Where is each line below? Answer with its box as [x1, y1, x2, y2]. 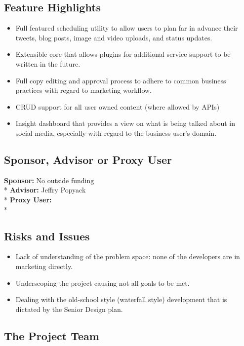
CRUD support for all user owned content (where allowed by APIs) [15, 101, 220, 112]
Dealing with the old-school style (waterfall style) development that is [15, 294, 227, 305]
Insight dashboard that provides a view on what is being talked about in [15, 118, 235, 128]
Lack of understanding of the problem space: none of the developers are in [15, 251, 240, 262]
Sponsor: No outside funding [4, 175, 94, 185]
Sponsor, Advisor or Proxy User [4, 152, 172, 167]
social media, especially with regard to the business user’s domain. [15, 127, 217, 138]
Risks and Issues [4, 228, 90, 243]
